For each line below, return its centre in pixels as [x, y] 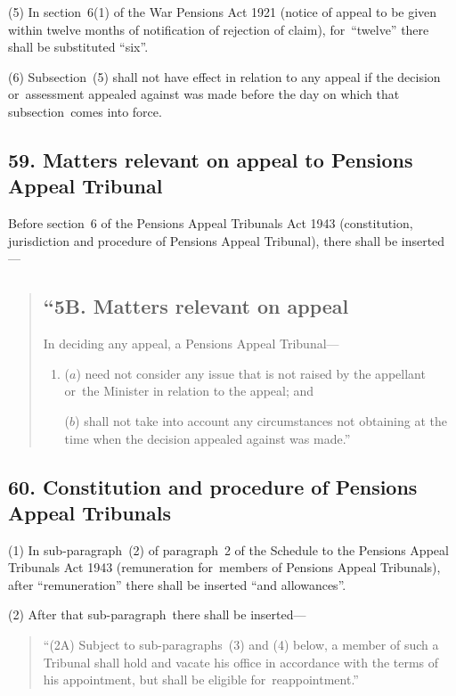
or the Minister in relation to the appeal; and [189, 391]
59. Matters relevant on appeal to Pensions [211, 159]
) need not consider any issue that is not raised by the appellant [251, 373]
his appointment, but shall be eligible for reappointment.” [201, 680]
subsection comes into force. [85, 111]
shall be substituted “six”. [78, 47]
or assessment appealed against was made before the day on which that [204, 94]
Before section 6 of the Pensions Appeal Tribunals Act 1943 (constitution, [211, 223]
